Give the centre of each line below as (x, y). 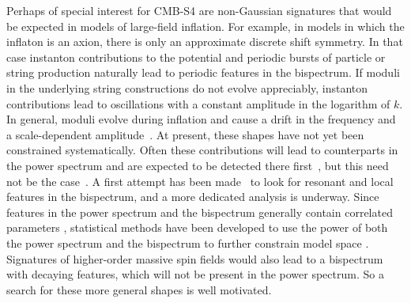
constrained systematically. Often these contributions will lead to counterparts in (202, 150)
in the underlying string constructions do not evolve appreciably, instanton (187, 87)
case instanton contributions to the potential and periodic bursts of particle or (196, 57)
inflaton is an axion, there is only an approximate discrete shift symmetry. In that (205, 42)
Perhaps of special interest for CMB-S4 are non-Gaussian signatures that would (199, 10)
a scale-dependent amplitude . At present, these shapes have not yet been (185, 134)
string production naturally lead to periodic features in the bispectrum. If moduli (203, 72)
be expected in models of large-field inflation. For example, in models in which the (205, 26)
